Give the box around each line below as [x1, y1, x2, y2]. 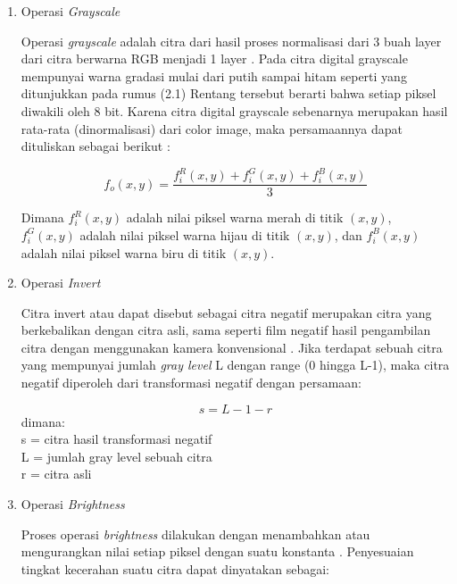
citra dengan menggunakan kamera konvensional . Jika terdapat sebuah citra [21, 338, 443, 356]
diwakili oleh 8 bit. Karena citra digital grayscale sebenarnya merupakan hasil [21, 101, 448, 120]
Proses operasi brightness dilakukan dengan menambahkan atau [21, 524, 370, 543]
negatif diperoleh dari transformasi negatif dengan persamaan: [21, 373, 362, 392]
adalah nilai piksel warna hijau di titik [79, 225, 290, 244]
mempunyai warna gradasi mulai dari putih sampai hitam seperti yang [21, 66, 407, 85]
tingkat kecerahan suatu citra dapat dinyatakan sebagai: [21, 559, 330, 578]
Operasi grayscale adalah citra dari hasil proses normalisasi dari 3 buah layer [21, 31, 442, 50]
